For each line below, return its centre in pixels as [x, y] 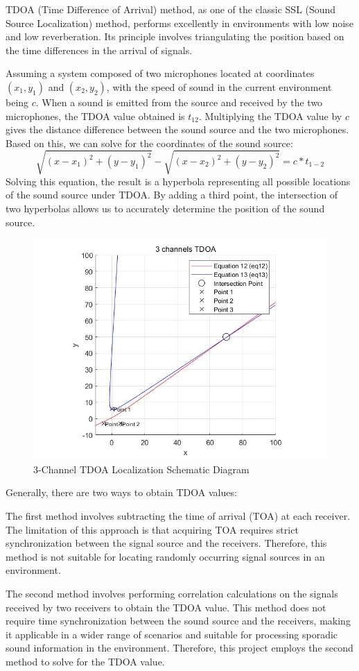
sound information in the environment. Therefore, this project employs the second [179, 648]
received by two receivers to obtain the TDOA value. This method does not [166, 607]
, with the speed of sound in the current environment [219, 86]
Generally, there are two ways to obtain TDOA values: [121, 492]
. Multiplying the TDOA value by [270, 116]
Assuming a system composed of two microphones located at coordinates [160, 73]
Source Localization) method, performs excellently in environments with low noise [179, 23]
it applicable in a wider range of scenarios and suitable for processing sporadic [172, 634]
